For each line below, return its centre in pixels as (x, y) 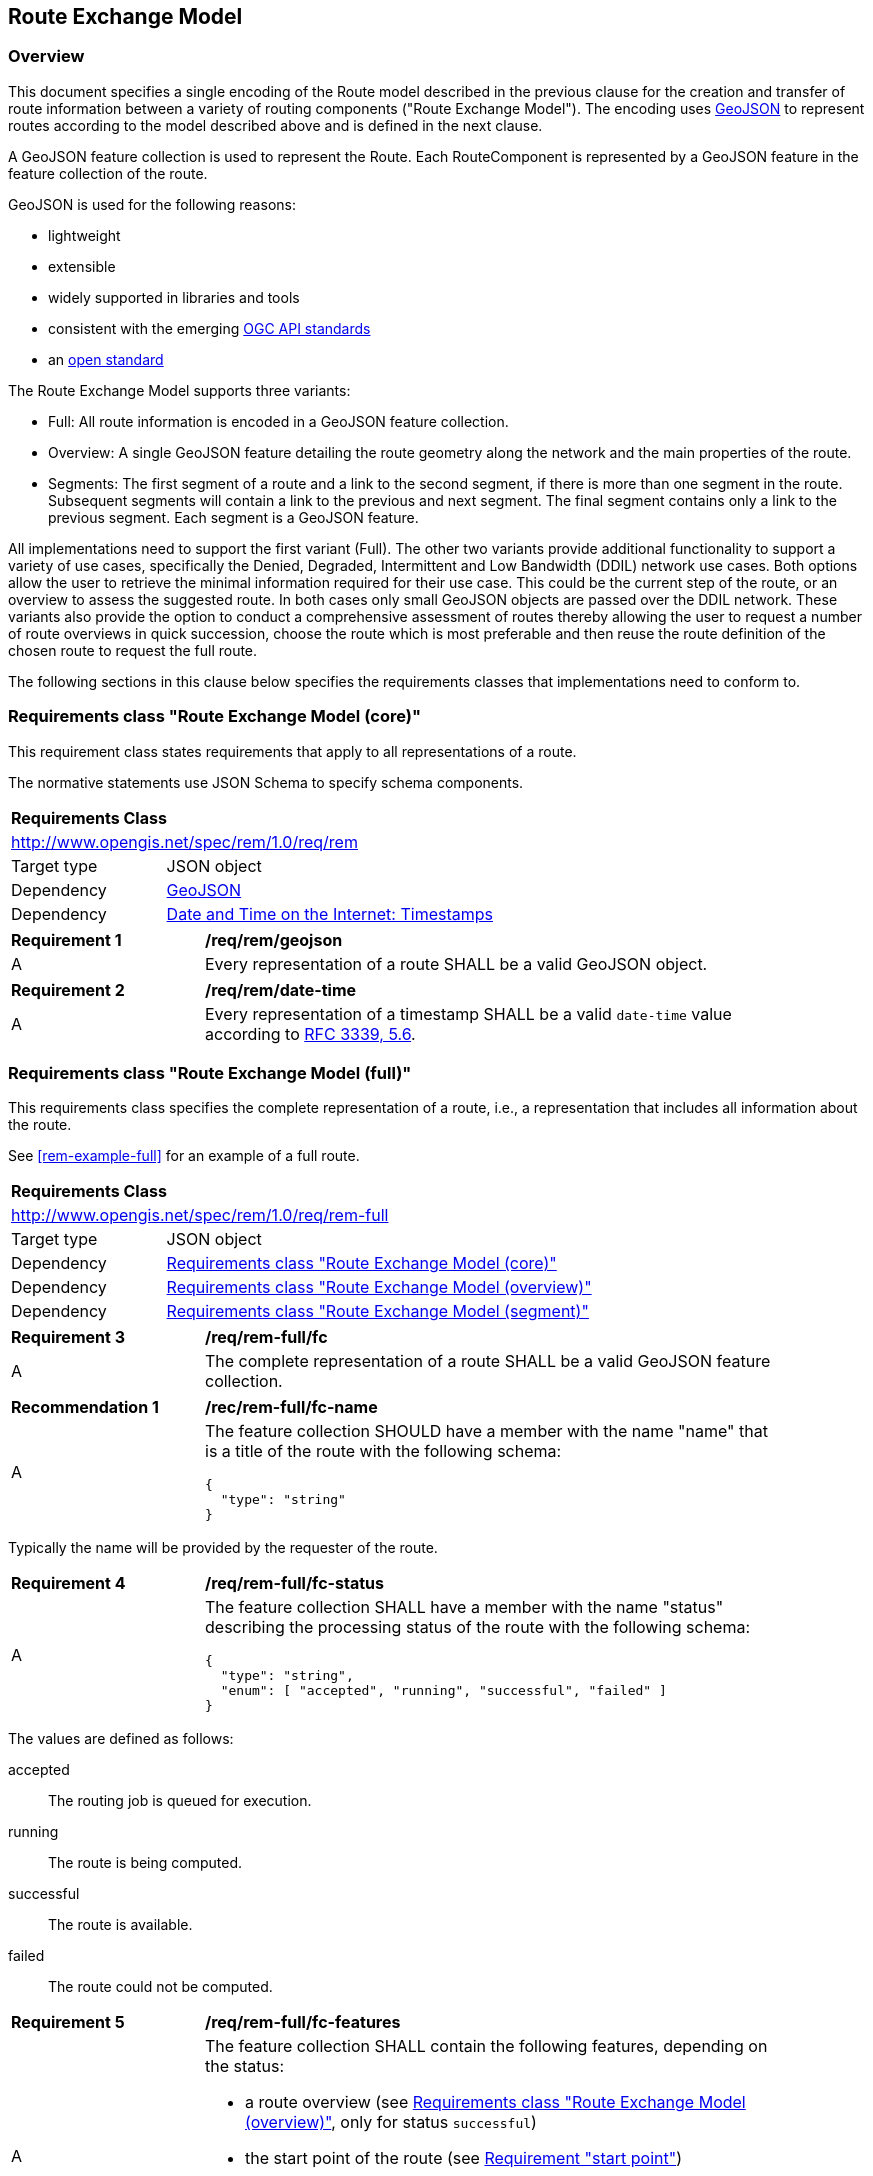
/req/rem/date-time (281, 989)
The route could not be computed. (160, 1987)
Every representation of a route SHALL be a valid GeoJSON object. (456, 963)
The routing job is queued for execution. (180, 1801)
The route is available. (120, 1925)
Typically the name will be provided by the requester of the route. (223, 1548)
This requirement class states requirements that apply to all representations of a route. (292, 751)
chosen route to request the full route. (133, 650)
